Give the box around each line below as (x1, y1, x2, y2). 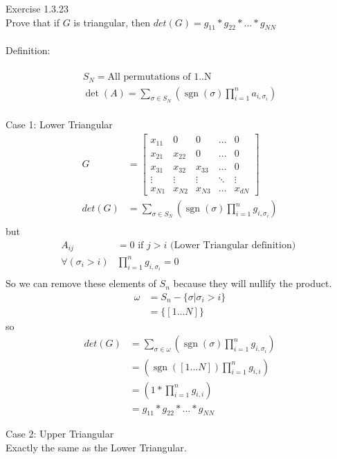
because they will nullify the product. (173, 276, 332, 291)
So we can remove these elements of (6, 276, 156, 291)
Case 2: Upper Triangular (6, 426, 114, 441)
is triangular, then (73, 15, 150, 29)
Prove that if (6, 15, 60, 29)
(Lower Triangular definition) (170, 240, 296, 250)
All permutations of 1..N (107, 72, 212, 83)
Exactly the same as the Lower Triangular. (6, 440, 187, 454)
